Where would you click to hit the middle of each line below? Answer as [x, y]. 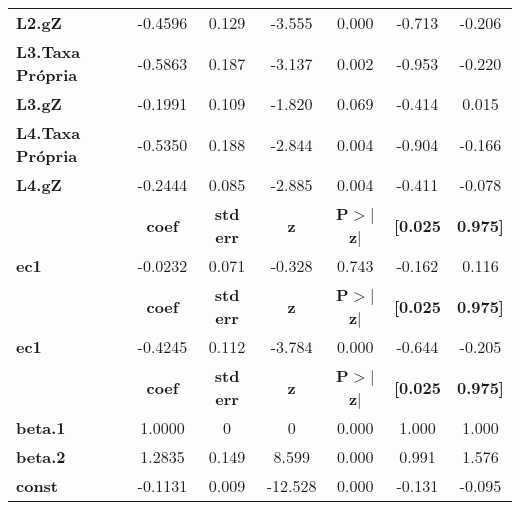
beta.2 [41, 456]
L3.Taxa [48, 51]
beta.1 [41, 427]
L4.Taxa [48, 132]
